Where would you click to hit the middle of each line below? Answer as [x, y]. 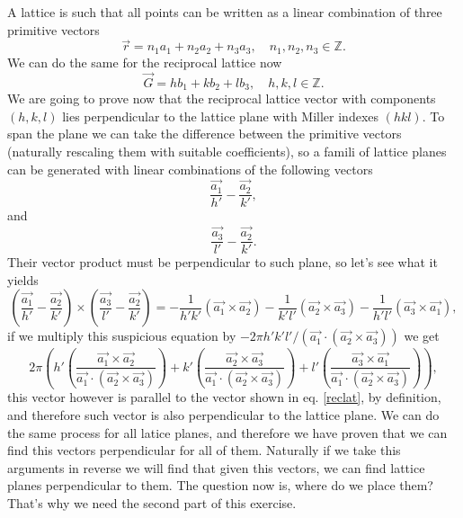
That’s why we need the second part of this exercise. [152, 503]
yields [23, 279]
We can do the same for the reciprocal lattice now [145, 62]
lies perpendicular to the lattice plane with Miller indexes [221, 116]
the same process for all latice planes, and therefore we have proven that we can [227, 432]
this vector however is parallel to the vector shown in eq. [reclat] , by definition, [224, 397]
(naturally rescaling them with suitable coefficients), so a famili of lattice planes [227, 151]
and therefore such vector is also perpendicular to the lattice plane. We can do [223, 415]
